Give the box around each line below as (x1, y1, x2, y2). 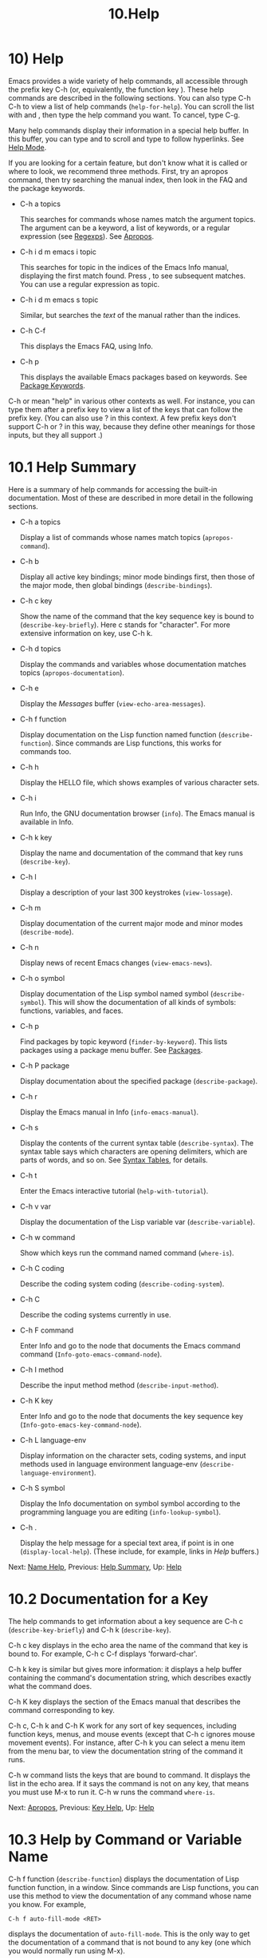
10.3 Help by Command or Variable (8, 1831, 242, 1849)
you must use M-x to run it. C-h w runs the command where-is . (8, 1787, 215, 1797)
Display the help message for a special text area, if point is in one (19, 1538, 234, 1547)
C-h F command (19, 1325, 74, 1335)
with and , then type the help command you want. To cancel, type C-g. (8, 109, 241, 120)
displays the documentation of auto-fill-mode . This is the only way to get (8, 1928, 250, 1938)
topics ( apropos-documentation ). (19, 668, 125, 677)
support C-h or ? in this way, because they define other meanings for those (8, 421, 256, 431)
